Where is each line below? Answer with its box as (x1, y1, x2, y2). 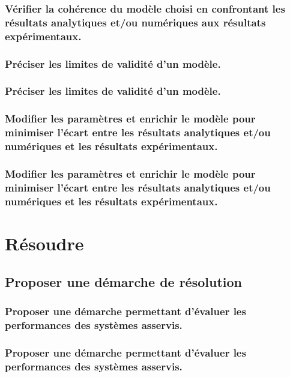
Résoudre (5, 231, 84, 255)
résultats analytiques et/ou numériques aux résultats (5, 14, 266, 29)
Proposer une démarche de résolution (5, 272, 242, 291)
